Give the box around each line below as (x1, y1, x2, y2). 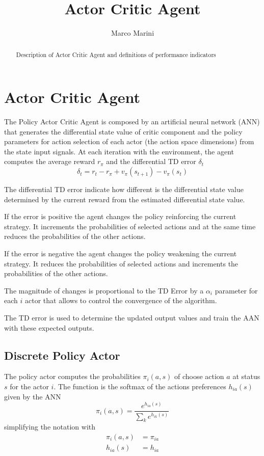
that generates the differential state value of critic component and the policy (4, 126, 243, 137)
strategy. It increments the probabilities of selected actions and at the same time (4, 221, 256, 231)
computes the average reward (4, 156, 95, 167)
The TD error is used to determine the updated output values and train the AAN (4, 312, 259, 323)
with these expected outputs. (4, 322, 94, 333)
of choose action (174, 371, 224, 382)
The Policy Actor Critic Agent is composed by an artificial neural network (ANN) (4, 116, 260, 127)
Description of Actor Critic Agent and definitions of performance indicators (16, 50, 216, 59)
